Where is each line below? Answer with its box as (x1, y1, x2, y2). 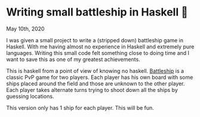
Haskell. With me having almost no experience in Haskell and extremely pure (6, 43, 195, 50)
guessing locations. (6, 93, 54, 100)
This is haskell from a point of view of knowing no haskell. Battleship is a (6, 67, 184, 74)
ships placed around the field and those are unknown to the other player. (6, 80, 185, 87)
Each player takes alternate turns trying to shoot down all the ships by (6, 86, 178, 93)
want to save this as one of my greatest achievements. (6, 56, 140, 63)
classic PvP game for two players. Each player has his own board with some (6, 73, 193, 81)
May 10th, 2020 (6, 25, 45, 32)
